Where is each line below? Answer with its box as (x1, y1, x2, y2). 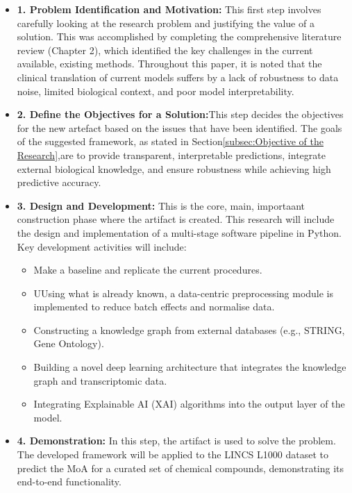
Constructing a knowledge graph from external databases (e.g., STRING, (33, 322, 345, 337)
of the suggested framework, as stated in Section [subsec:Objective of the (17, 134, 324, 149)
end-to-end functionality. (17, 474, 121, 489)
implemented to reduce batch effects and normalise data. (33, 299, 275, 314)
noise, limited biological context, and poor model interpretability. (17, 83, 294, 98)
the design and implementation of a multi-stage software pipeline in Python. (17, 225, 342, 240)
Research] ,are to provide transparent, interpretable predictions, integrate (17, 147, 326, 162)
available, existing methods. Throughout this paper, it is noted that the (17, 56, 322, 71)
